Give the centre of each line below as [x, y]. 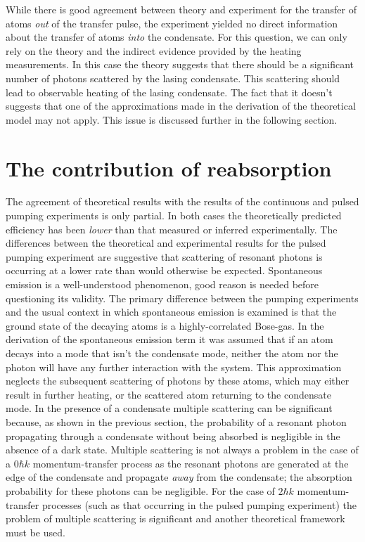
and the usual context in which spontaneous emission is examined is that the [171, 312]
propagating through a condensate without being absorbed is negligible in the [173, 435]
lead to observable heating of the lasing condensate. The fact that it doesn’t [169, 92]
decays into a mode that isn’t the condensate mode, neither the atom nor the [172, 353]
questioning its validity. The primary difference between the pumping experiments [182, 298]
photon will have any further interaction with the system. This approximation [174, 367]
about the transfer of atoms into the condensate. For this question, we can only [177, 37]
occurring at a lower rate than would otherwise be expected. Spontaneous [164, 270]
